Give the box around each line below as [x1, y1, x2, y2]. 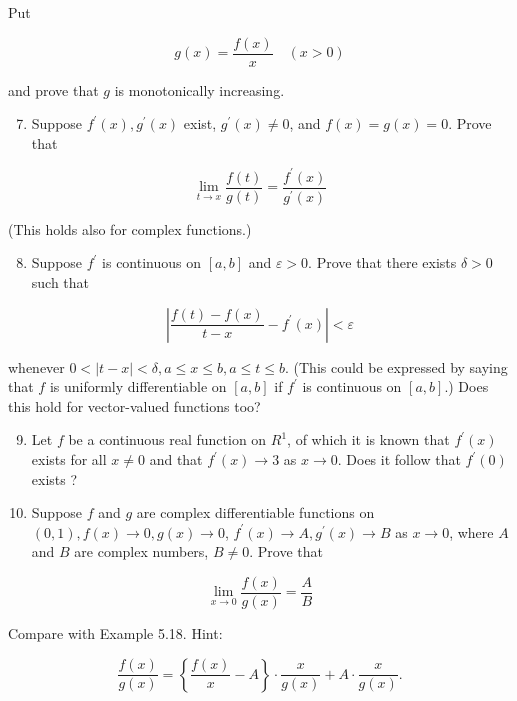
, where [449, 521, 494, 542]
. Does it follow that [337, 449, 461, 470]
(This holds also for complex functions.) [8, 218, 252, 239]
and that [149, 449, 203, 470]
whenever [8, 356, 65, 377]
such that [31, 272, 90, 293]
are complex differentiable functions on [136, 502, 375, 523]
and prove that [8, 79, 99, 100]
